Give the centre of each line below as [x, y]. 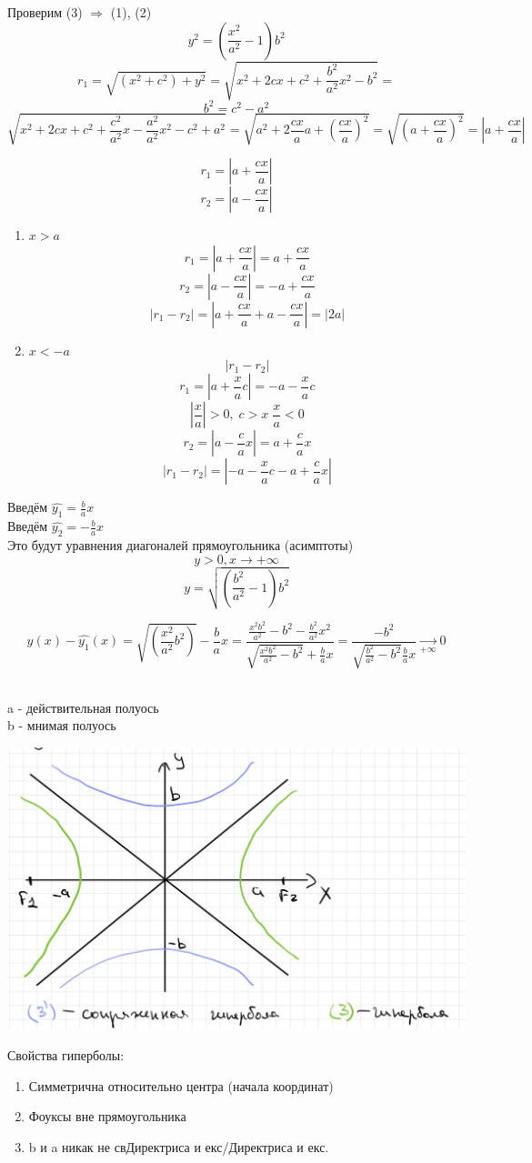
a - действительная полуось [83, 707]
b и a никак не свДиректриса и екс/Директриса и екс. [179, 1146]
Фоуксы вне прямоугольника [107, 1116]
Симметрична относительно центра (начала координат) [181, 1085]
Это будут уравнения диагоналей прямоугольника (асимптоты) [181, 545]
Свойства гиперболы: [66, 1054]
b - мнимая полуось [62, 725]
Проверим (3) [45, 12]
